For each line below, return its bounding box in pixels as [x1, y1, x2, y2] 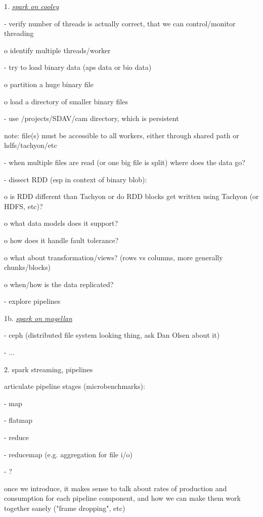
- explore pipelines [4, 296, 61, 306]
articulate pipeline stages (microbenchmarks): [4, 381, 145, 391]
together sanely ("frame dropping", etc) [4, 503, 125, 513]
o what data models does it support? [4, 218, 118, 228]
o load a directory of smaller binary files [4, 96, 128, 106]
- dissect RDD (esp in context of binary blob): [4, 174, 147, 184]
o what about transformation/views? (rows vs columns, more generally [4, 252, 223, 262]
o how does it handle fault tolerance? [4, 234, 119, 245]
